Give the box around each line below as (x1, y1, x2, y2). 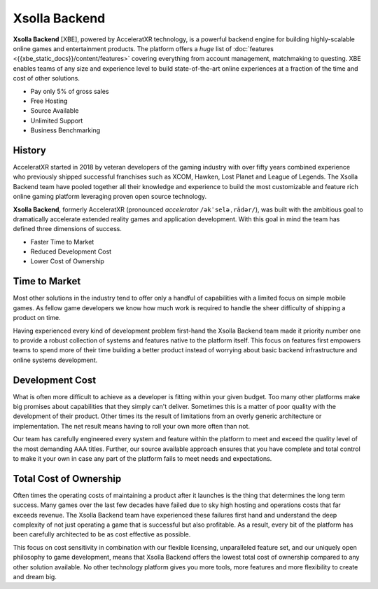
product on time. (13, 314, 61, 322)
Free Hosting (30, 97, 68, 105)
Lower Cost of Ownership (30, 257, 105, 265)
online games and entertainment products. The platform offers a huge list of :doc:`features (13, 44, 274, 53)
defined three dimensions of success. (13, 225, 122, 233)
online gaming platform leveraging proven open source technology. (13, 193, 207, 201)
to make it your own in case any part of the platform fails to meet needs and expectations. (13, 454, 272, 462)
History (13, 144, 47, 156)
